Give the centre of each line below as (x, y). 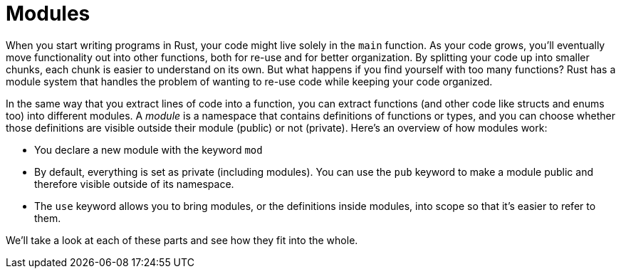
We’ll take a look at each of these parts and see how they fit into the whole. (182, 240)
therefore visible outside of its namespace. (134, 184)
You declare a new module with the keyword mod (148, 149)
